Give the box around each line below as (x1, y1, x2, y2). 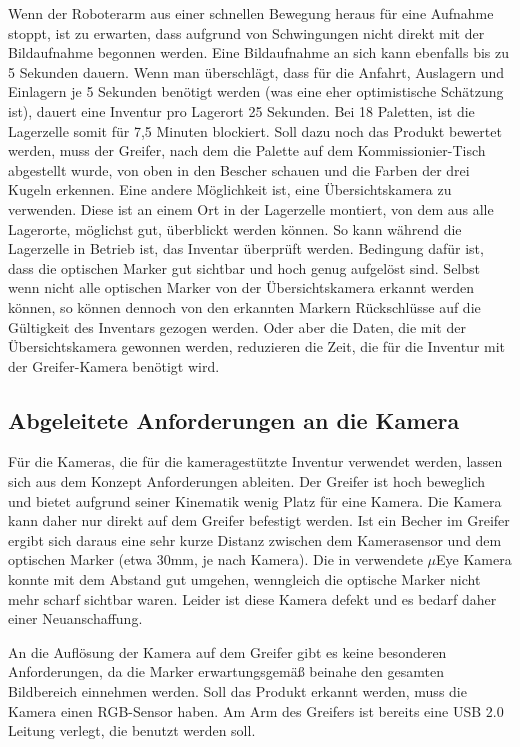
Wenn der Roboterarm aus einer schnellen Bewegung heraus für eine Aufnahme (8, 3, 494, 23)
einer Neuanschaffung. (8, 608, 143, 629)
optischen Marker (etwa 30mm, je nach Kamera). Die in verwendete (8, 549, 423, 570)
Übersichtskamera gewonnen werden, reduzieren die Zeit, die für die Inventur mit (8, 336, 506, 357)
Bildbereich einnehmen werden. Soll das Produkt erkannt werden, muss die (8, 681, 467, 702)
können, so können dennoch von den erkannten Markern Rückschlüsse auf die (8, 296, 481, 317)
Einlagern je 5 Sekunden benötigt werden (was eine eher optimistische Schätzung (8, 81, 504, 102)
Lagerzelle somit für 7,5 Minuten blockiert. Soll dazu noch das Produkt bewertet (8, 120, 502, 141)
